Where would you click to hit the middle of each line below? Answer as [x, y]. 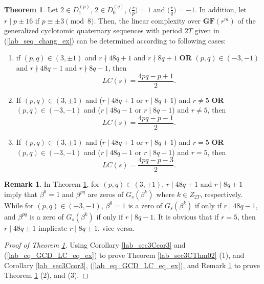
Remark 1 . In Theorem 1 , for [52, 184]
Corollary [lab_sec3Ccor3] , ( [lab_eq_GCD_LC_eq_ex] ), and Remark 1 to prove [132, 265]
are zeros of [106, 194]
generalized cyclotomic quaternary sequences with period [93, 30]
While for [19, 205]
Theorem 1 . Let [31, 9]
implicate [53, 227]
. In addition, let [221, 9]
